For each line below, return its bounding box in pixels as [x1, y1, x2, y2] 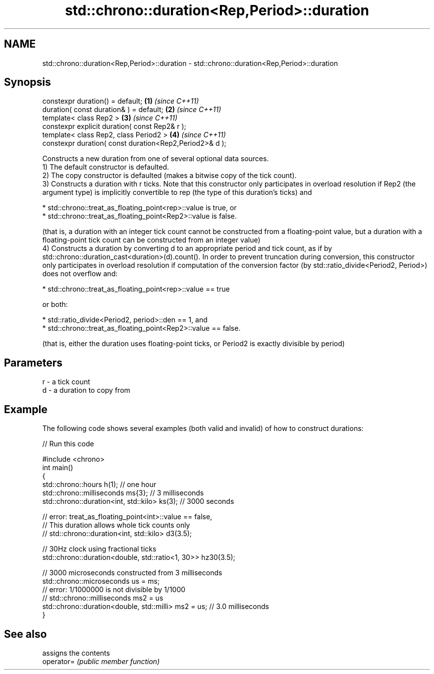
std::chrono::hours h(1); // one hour [42, 480, 157, 489]
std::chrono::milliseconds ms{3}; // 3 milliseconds [42, 489, 204, 497]
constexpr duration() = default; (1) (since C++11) [42, 97, 199, 106]
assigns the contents [42, 648, 110, 657]
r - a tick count [42, 377, 90, 386]
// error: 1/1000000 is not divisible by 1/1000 [42, 585, 186, 594]
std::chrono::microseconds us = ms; [42, 577, 160, 586]
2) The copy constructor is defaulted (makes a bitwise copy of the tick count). [42, 171, 297, 180]
